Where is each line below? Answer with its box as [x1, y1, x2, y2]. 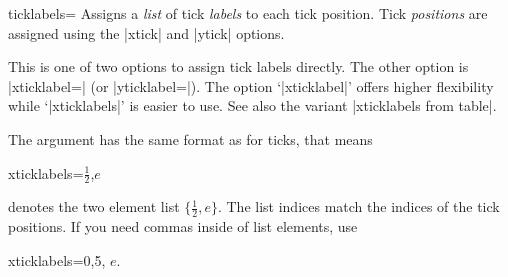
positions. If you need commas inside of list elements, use [8, 216, 358, 237]
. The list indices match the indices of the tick [217, 196, 500, 217]
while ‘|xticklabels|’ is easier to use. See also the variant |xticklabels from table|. [8, 95, 497, 116]
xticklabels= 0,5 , [8, 249, 106, 270]
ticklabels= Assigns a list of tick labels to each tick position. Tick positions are [8, 3, 488, 23]
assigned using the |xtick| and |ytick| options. [8, 22, 285, 43]
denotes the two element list [8, 196, 180, 217]
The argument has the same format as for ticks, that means [8, 128, 373, 149]
